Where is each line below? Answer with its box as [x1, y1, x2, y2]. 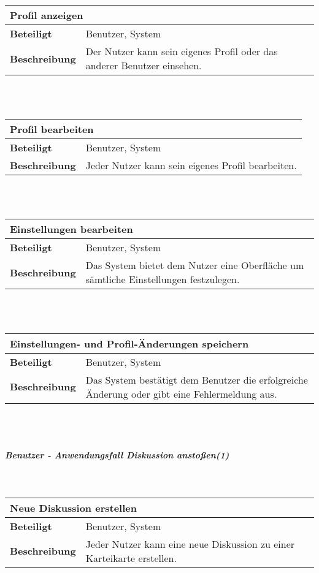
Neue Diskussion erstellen [10, 500, 137, 515]
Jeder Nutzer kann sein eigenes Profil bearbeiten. [85, 158, 297, 173]
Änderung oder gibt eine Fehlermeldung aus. [85, 386, 277, 401]
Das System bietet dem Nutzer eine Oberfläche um [85, 258, 304, 273]
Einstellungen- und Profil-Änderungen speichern [10, 336, 249, 351]
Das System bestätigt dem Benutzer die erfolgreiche [85, 372, 308, 387]
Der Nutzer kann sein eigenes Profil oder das [85, 44, 278, 58]
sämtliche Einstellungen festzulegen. [85, 272, 240, 287]
